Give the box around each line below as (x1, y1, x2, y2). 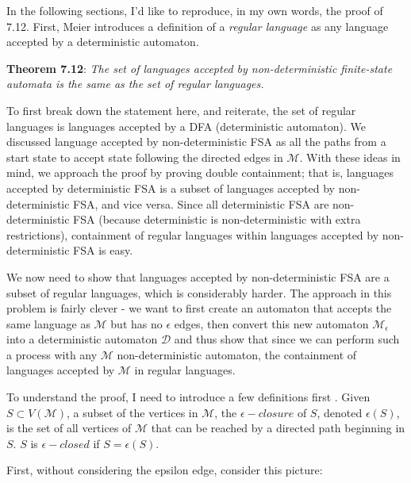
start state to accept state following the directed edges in (6, 148, 283, 165)
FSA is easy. (73, 242, 133, 259)
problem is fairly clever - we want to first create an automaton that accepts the (6, 300, 392, 316)
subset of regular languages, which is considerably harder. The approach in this (6, 284, 392, 301)
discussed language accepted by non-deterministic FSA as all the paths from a (6, 133, 386, 150)
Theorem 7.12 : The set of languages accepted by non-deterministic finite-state (6, 59, 393, 76)
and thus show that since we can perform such (174, 331, 400, 347)
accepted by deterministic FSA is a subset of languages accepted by (6, 179, 335, 196)
